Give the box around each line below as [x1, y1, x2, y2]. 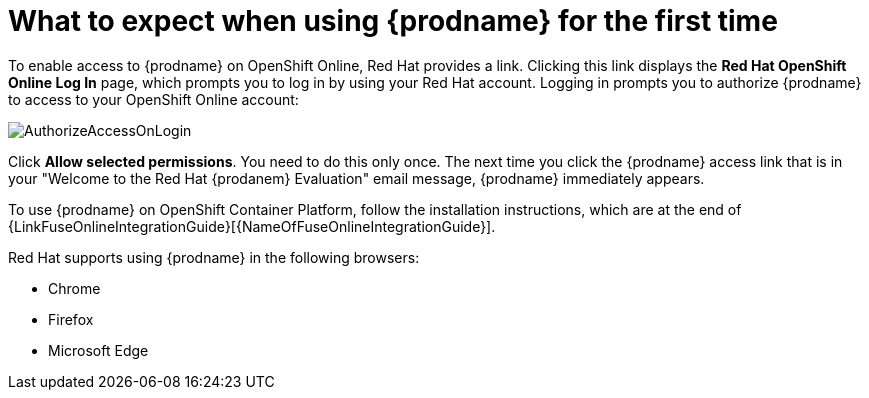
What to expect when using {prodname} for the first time [8, 4, 778, 38]
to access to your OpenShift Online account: [8, 90, 299, 108]
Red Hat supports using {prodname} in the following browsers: [8, 248, 420, 266]
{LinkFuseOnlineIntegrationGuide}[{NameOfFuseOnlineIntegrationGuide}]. [8, 217, 496, 235]
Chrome [48, 279, 101, 297]
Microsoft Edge [48, 341, 149, 359]
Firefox [48, 310, 94, 328]
